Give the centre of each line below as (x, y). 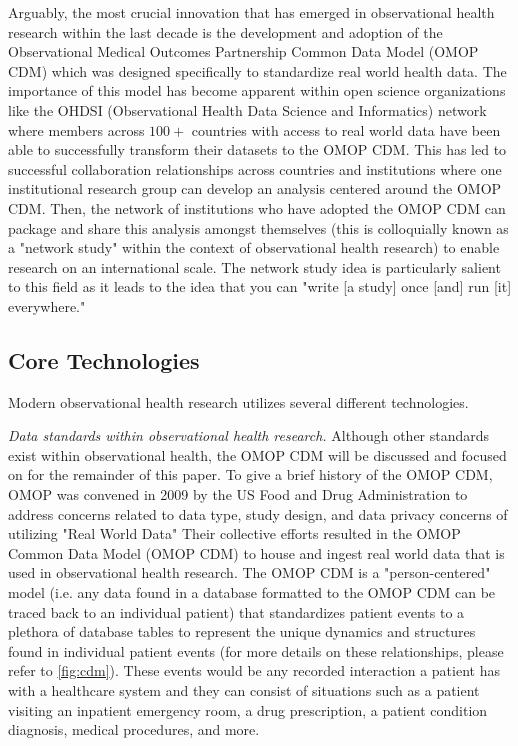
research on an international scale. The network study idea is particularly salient (254, 266)
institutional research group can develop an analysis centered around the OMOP (255, 188)
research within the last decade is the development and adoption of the (225, 31)
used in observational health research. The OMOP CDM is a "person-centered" (249, 572)
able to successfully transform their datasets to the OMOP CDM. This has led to (257, 149)
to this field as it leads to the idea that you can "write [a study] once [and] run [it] (260, 286)
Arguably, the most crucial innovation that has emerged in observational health (251, 12)
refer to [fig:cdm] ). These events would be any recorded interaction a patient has (254, 670)
